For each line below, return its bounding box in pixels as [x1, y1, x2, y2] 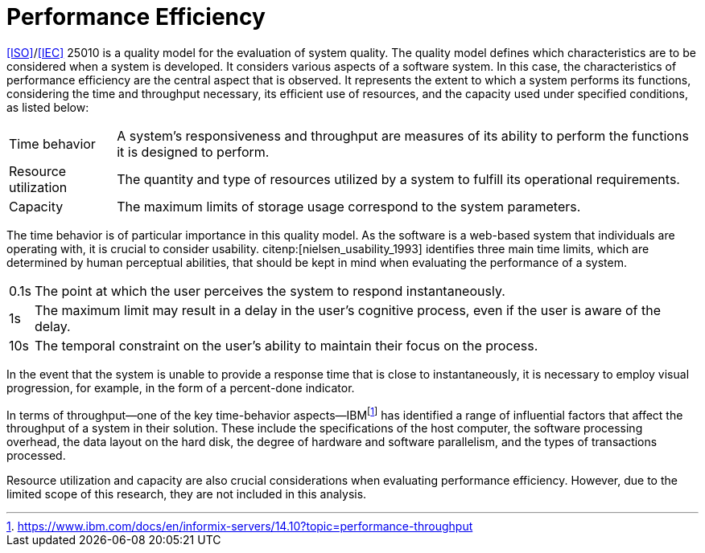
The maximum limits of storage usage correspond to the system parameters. [117, 198, 581, 215]
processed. [6, 449, 66, 463]
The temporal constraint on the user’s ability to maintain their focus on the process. [34, 337, 538, 354]
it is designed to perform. [117, 143, 270, 160]
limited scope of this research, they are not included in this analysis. [6, 487, 367, 502]
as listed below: [6, 100, 89, 114]
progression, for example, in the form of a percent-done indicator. [6, 380, 355, 395]
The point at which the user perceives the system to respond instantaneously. [34, 282, 505, 299]
